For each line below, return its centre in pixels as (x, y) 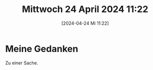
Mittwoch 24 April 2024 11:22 (85, 9)
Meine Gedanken (42, 49)
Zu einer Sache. (22, 63)
